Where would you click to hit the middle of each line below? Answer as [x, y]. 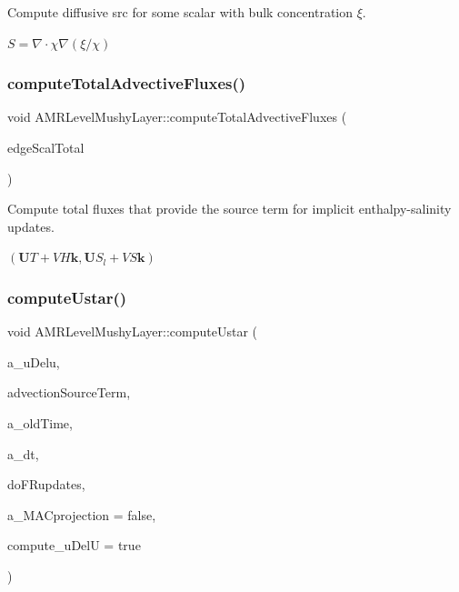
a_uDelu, [34, 361]
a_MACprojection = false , [82, 514]
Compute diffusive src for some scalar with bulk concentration [180, 12]
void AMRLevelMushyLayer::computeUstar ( [132, 331]
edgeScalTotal [46, 147]
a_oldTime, [40, 422]
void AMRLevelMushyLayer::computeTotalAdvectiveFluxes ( [177, 117]
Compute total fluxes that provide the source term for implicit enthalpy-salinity [229, 209]
